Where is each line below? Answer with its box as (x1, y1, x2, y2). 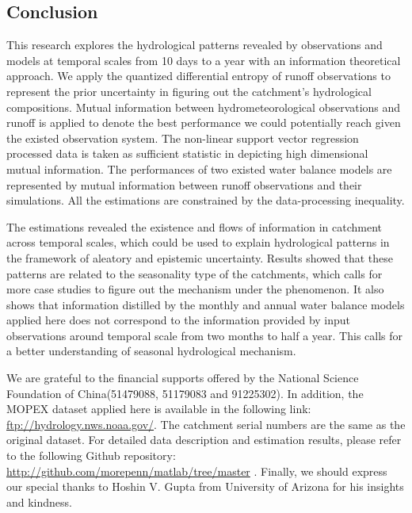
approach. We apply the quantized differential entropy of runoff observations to (6, 67, 391, 84)
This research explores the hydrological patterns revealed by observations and (6, 36, 383, 53)
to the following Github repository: (6, 447, 176, 464)
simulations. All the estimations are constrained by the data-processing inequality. (6, 192, 405, 209)
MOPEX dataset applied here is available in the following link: (6, 400, 311, 417)
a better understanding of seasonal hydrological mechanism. (6, 343, 296, 359)
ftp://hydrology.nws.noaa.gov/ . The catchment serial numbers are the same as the (6, 415, 406, 432)
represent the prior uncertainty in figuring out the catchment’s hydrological (6, 82, 372, 99)
